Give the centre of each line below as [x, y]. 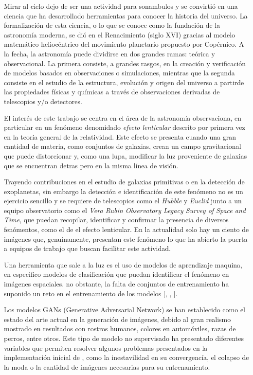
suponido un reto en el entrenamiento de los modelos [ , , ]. [91, 293]
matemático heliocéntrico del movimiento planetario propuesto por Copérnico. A [124, 44]
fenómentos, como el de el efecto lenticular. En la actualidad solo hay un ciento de [126, 229]
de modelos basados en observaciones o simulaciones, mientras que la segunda [119, 73]
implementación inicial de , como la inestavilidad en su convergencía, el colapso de [126, 357]
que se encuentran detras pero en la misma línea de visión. [91, 165]
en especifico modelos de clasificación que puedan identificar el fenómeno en [117, 274]
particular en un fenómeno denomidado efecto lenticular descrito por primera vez [125, 127]
